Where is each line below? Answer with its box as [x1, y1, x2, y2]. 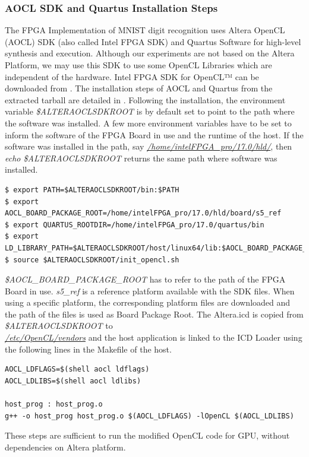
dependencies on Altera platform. [5, 440, 126, 453]
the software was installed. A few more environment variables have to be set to [5, 116, 292, 129]
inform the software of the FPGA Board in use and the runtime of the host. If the [5, 128, 304, 141]
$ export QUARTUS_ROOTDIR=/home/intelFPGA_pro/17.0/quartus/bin [5, 220, 264, 229]
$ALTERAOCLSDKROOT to [5, 319, 113, 332]
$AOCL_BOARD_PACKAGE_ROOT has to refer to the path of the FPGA [5, 273, 286, 285]
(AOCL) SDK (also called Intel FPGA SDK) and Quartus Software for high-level [5, 35, 301, 47]
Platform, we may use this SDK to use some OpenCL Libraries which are [5, 59, 272, 71]
